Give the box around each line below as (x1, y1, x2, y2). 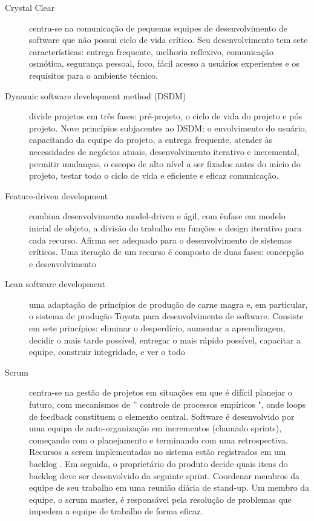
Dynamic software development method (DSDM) (5, 89, 186, 102)
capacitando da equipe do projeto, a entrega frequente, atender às (29, 133, 273, 146)
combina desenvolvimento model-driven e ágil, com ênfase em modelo (29, 210, 286, 222)
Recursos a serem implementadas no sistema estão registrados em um (29, 445, 286, 458)
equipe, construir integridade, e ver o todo (29, 345, 185, 358)
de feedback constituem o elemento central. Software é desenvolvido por (29, 410, 295, 422)
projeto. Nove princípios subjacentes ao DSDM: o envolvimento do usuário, (29, 121, 307, 134)
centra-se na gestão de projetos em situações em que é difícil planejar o (29, 386, 292, 399)
